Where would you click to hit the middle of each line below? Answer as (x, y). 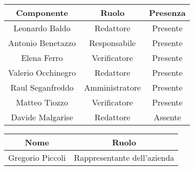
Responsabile (112, 43)
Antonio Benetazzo (42, 43)
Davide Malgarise (42, 117)
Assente (167, 117)
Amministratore (113, 87)
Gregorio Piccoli (37, 157)
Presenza (167, 13)
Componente (42, 13)
